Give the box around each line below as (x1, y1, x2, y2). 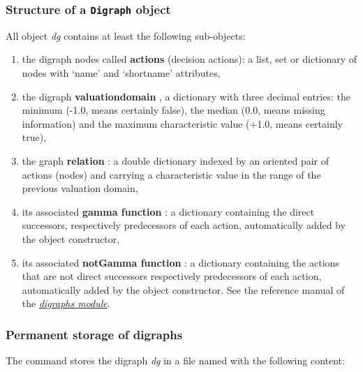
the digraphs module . (22, 296, 110, 311)
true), (22, 130, 47, 144)
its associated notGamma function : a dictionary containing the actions (22, 255, 339, 269)
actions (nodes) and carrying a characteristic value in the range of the (22, 167, 321, 181)
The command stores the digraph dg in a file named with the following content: (6, 353, 345, 368)
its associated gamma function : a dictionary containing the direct (22, 204, 315, 218)
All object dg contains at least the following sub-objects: (6, 28, 246, 43)
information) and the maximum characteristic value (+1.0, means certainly (22, 116, 343, 131)
